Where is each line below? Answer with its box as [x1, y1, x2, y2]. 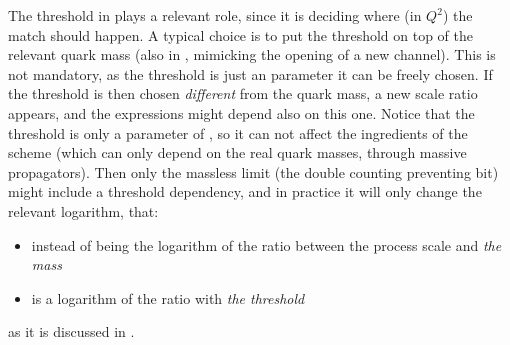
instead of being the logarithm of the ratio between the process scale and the [31, 234, 502, 255]
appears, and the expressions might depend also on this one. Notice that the [8, 102, 475, 123]
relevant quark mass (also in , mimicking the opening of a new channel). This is [8, 44, 496, 65]
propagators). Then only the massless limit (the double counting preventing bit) [8, 161, 499, 182]
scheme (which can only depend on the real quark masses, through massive [8, 142, 467, 163]
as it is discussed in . [8, 321, 135, 342]
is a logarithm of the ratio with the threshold [31, 287, 305, 308]
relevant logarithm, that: [8, 200, 159, 221]
